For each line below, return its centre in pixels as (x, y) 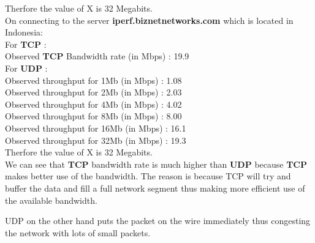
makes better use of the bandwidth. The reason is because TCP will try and (148, 176)
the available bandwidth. (51, 200)
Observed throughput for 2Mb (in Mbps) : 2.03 (93, 92)
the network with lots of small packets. (78, 232)
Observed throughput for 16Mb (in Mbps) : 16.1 (96, 128)
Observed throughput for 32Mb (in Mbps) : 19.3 (96, 140)
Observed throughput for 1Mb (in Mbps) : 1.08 (93, 80)
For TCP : (26, 44)
